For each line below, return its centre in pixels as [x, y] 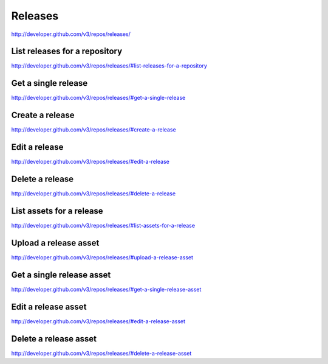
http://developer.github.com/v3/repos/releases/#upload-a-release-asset [102, 257]
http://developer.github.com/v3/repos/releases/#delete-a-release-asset [101, 353]
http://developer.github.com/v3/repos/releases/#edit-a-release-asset [98, 321]
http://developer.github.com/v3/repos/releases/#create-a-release [94, 130]
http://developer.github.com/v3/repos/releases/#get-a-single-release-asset [106, 289]
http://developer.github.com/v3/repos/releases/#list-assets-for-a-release [103, 225]
